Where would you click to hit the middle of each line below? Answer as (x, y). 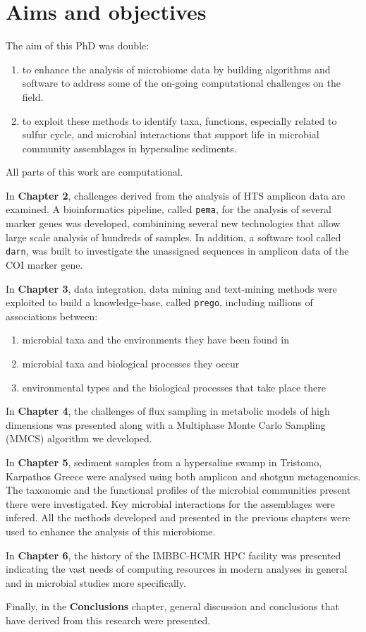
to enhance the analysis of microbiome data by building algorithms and (176, 69)
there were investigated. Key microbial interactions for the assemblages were (170, 503)
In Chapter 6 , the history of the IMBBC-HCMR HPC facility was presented (173, 555)
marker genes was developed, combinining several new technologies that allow (173, 223)
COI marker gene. (44, 264)
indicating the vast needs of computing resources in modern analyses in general (177, 569)
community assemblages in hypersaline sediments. (129, 148)
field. (33, 96)
